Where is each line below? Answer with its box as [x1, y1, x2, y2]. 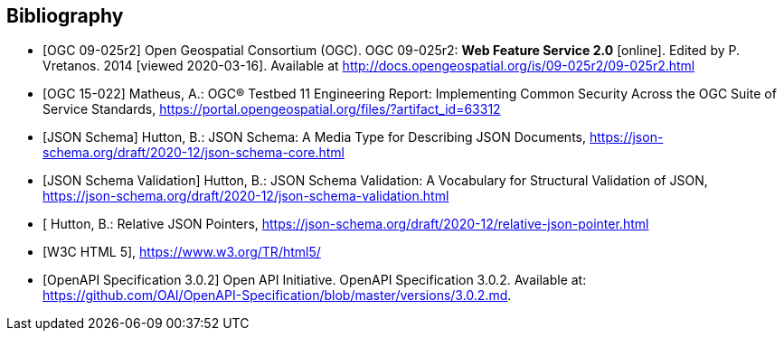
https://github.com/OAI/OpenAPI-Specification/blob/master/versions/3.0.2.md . [43, 287, 512, 304]
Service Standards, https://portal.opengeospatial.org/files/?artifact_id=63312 [43, 101, 501, 117]
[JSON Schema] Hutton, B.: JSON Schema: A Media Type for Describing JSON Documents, [43, 129, 587, 146]
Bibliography [6, 5, 124, 27]
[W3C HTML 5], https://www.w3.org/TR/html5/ [43, 244, 321, 260]
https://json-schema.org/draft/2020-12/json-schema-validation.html [43, 188, 449, 204]
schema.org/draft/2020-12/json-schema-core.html [43, 145, 345, 161]
